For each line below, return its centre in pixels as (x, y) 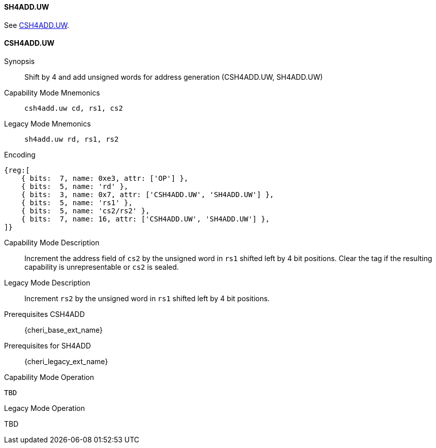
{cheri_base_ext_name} (64, 330)
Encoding (20, 154)
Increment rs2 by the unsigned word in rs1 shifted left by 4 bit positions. (147, 298)
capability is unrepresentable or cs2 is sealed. (102, 267)
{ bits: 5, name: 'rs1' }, (77, 202)
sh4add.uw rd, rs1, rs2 (72, 139)
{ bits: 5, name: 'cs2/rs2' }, (85, 211)
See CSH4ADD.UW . (37, 25)
